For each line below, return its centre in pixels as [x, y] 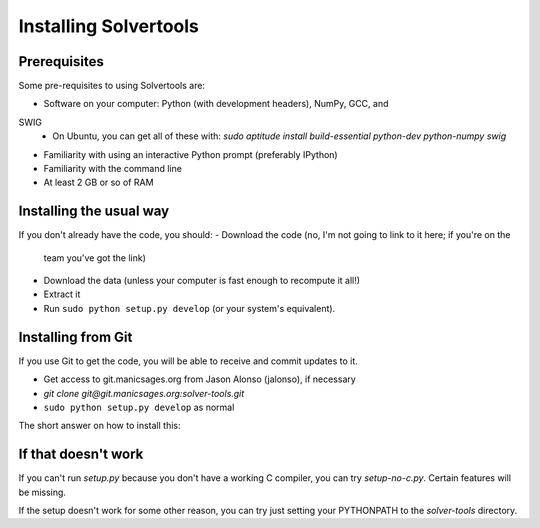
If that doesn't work [81, 454]
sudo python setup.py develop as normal [139, 407]
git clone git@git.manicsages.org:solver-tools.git [144, 393]
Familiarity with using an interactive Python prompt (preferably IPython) [191, 154]
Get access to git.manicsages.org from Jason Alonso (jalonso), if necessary [200, 379]
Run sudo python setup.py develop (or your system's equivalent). [189, 308]
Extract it [62, 294]
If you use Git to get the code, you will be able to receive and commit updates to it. [188, 361]
